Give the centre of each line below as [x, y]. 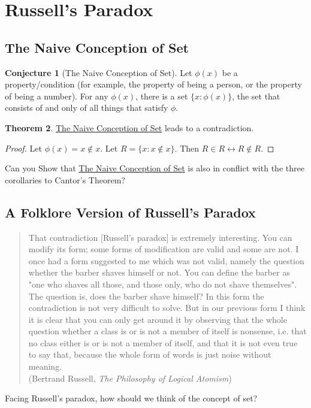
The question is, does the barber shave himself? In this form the [146, 296]
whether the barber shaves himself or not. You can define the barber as [159, 272]
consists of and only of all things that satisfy [87, 108]
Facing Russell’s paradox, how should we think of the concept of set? [131, 398]
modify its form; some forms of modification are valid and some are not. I [164, 249]
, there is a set [162, 96]
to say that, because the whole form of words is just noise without [150, 354]
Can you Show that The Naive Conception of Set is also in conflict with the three [155, 168]
